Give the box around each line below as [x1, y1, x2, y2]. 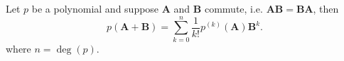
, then [313, 1, 339, 15]
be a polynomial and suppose [31, 1, 159, 15]
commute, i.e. [204, 1, 263, 15]
